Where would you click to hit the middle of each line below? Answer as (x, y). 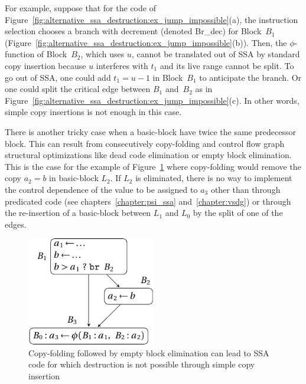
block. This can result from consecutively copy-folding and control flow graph (145, 143)
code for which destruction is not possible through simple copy (142, 364)
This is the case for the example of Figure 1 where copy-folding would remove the (153, 166)
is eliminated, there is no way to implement (214, 178)
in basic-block (74, 178)
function (20, 54)
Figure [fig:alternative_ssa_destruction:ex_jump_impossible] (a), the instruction (152, 19)
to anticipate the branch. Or (250, 77)
